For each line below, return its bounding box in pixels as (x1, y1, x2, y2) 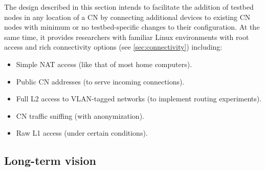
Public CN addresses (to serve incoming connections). (16, 76, 185, 87)
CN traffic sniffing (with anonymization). (16, 110, 144, 121)
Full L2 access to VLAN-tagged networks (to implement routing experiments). (16, 93, 262, 104)
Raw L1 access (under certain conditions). (16, 127, 148, 138)
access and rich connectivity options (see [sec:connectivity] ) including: (4, 41, 223, 52)
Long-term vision (4, 153, 96, 168)
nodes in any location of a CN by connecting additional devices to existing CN (4, 11, 251, 22)
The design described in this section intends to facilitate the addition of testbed (4, 2, 254, 12)
